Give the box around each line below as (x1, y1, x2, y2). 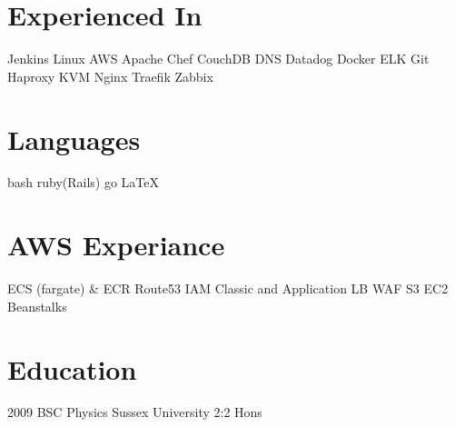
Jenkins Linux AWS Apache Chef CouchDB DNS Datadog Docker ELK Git (7, 49, 430, 68)
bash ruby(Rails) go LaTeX (7, 173, 160, 192)
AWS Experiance (7, 226, 225, 263)
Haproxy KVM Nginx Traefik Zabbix (7, 66, 213, 85)
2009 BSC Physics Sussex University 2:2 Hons (7, 402, 262, 422)
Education (7, 350, 137, 387)
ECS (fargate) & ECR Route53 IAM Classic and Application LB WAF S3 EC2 (7, 279, 449, 298)
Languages (7, 120, 141, 157)
